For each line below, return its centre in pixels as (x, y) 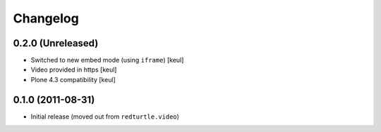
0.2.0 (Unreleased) (56, 43)
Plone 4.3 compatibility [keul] (73, 79)
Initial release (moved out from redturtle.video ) (105, 117)
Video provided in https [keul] (74, 70)
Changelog (46, 18)
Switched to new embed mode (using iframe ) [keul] (107, 60)
